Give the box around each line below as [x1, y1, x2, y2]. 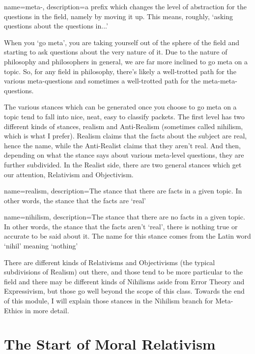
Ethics [4, 305, 23, 315]
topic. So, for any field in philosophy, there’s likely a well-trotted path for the [4, 66, 236, 76]
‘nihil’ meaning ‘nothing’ [4, 241, 78, 251]
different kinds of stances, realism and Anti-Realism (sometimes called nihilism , [4, 121, 243, 131]
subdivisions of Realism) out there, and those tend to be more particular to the [4, 267, 243, 277]
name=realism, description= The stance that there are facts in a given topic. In [4, 186, 242, 196]
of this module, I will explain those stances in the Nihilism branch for [4, 296, 213, 306]
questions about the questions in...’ [4, 21, 108, 31]
